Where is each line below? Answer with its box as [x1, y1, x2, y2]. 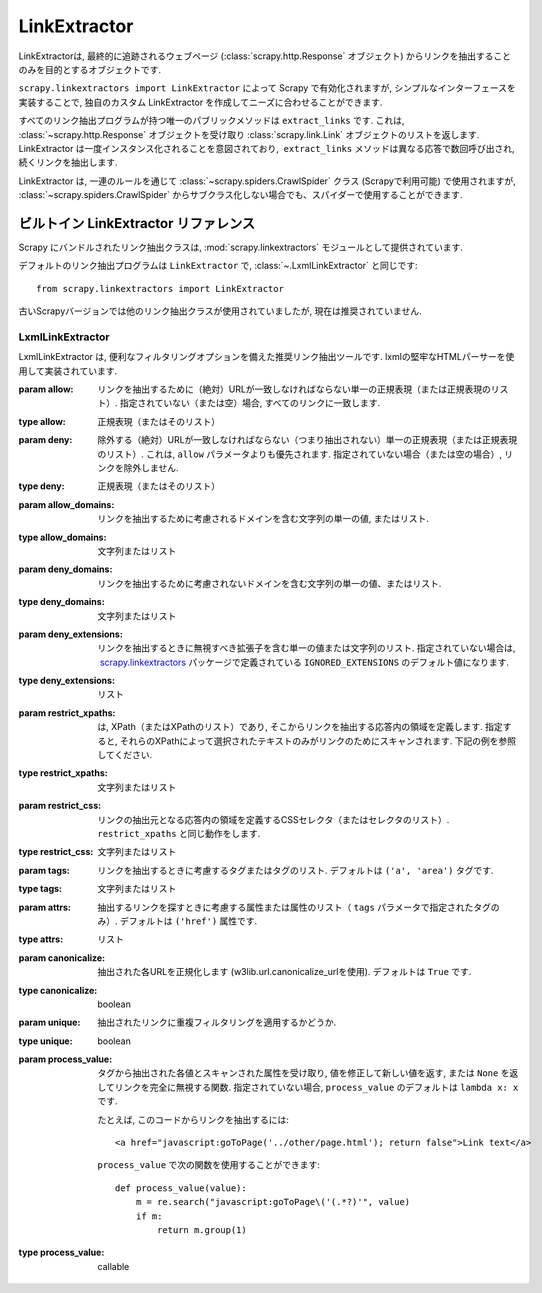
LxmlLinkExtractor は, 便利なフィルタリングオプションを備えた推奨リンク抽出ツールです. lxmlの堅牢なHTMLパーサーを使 [18, 351, 515, 363]
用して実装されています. [18, 365, 118, 377]
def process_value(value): [115, 1182, 247, 1194]
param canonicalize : [18, 951, 105, 964]
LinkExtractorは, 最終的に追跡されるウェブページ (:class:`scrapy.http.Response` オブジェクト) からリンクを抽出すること [18, 50, 512, 62]
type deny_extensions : [18, 675, 115, 687]
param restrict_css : [18, 800, 102, 812]
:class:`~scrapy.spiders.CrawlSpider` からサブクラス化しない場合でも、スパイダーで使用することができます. [18, 189, 463, 201]
